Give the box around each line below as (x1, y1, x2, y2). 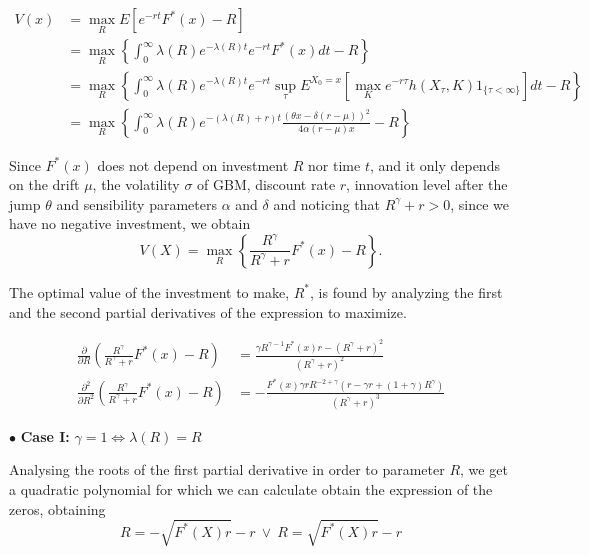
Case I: (20, 425, 70, 446)
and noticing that (273, 193, 380, 214)
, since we (450, 193, 510, 214)
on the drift (9, 174, 80, 195)
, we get (460, 459, 508, 480)
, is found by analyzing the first (310, 281, 503, 302)
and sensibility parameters (56, 193, 217, 214)
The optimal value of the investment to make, (9, 281, 290, 302)
